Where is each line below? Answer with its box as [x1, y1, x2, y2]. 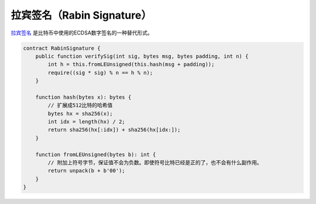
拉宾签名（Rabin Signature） [11, 9, 152, 22]
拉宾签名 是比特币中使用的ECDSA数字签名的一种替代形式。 [11, 29, 153, 36]
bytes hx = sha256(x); [47, 110, 114, 117]
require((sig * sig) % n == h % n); [47, 69, 153, 76]
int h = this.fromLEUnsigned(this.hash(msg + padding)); [47, 61, 215, 68]
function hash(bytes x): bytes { [35, 94, 132, 101]
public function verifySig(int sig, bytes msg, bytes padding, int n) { [35, 53, 249, 60]
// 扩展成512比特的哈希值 [47, 102, 113, 109]
